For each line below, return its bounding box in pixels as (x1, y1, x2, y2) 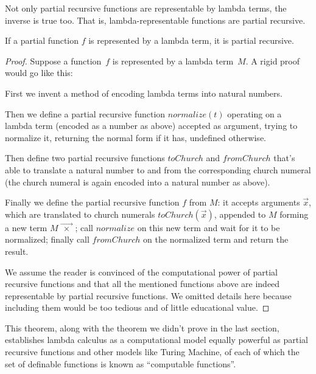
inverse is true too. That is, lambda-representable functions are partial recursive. (5, 13, 306, 26)
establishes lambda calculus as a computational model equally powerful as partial (5, 333, 308, 346)
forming (279, 207, 309, 220)
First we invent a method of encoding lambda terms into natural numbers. (5, 86, 283, 99)
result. (5, 244, 29, 257)
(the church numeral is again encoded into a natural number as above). (5, 175, 270, 188)
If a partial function (5, 34, 79, 47)
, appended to (214, 207, 266, 220)
